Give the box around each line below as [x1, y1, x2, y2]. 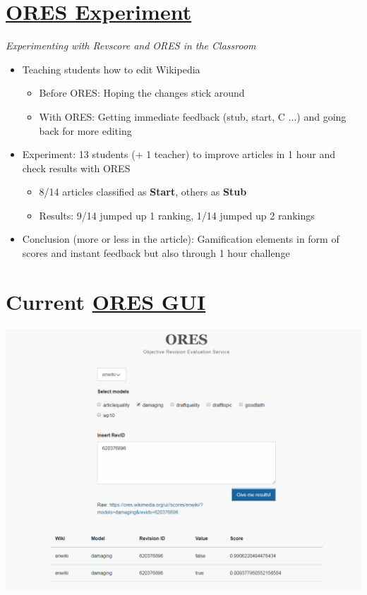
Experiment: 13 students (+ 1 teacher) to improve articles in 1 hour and [22, 147, 335, 162]
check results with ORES [22, 160, 131, 175]
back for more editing [39, 123, 132, 138]
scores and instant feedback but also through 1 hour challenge [22, 246, 290, 260]
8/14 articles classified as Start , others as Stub [39, 184, 247, 199]
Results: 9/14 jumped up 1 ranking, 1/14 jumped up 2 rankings [39, 208, 315, 222]
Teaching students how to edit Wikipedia [22, 61, 200, 76]
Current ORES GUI [6, 287, 206, 315]
